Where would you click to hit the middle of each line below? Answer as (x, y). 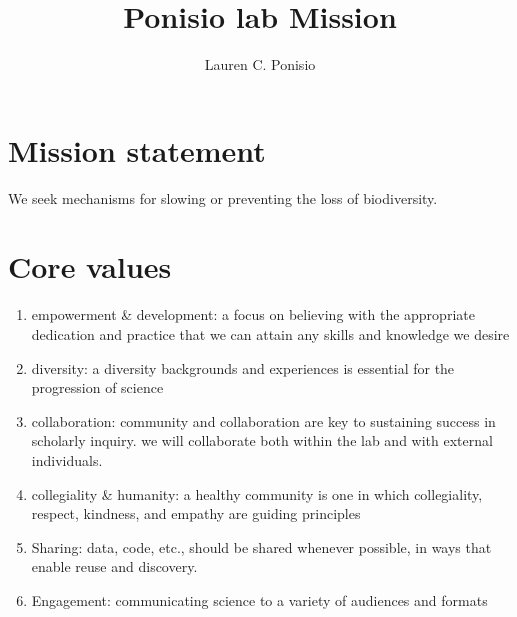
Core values (90, 266)
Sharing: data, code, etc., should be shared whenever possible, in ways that (261, 546)
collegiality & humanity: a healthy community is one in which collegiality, (257, 493)
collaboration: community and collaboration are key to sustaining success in (263, 420)
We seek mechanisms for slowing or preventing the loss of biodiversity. (223, 197)
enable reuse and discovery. (114, 566)
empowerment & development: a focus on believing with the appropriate (253, 314)
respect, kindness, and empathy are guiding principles (196, 513)
